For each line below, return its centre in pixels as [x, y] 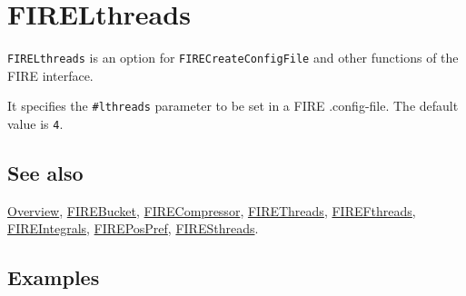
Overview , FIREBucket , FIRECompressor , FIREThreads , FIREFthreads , [212, 210]
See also [45, 173]
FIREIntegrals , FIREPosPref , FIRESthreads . [133, 228]
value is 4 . [35, 124]
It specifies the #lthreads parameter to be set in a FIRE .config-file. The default [233, 106]
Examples [54, 277]
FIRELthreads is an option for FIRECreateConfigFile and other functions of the [233, 58]
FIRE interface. [50, 75]
